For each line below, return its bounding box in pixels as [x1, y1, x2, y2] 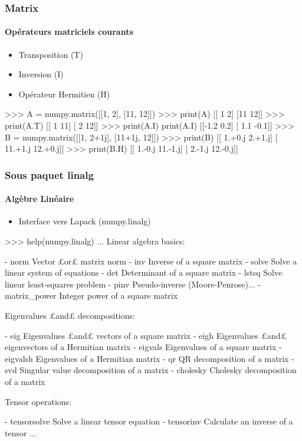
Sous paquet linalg [5, 167, 94, 182]
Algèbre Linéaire [5, 192, 74, 205]
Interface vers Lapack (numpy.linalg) [18, 215, 151, 227]
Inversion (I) [18, 68, 64, 80]
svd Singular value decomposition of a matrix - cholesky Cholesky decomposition [5, 364, 297, 376]
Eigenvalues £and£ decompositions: [5, 309, 135, 321]
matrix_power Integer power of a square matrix [5, 289, 178, 302]
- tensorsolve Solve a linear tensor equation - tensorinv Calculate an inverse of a [5, 415, 293, 427]
